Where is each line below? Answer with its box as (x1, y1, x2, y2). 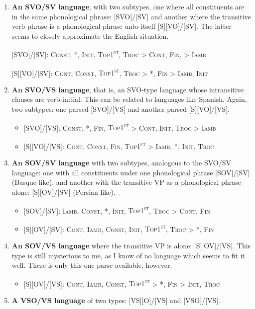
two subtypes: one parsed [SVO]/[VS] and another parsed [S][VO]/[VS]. (11, 104, 230, 114)
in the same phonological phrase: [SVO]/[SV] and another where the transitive (11, 11, 251, 21)
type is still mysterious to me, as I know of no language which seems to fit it (11, 250, 245, 260)
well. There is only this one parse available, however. (11, 260, 172, 270)
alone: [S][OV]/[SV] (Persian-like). (11, 186, 116, 197)
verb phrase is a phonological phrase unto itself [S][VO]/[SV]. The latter (11, 21, 232, 31)
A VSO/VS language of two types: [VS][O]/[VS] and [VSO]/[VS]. (11, 295, 221, 306)
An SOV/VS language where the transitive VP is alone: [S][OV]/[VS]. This (11, 240, 251, 251)
